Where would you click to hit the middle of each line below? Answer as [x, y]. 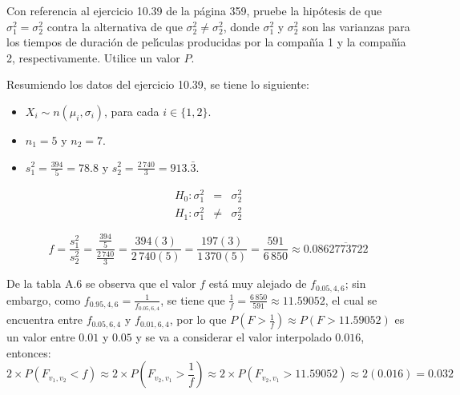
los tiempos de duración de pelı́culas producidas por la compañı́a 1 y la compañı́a [206, 42]
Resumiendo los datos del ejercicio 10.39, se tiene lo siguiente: [158, 84]
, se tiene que [193, 299]
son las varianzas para [356, 26]
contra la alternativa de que [115, 26]
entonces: [29, 352]
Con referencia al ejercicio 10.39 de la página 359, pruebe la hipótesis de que [194, 10]
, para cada [132, 111]
